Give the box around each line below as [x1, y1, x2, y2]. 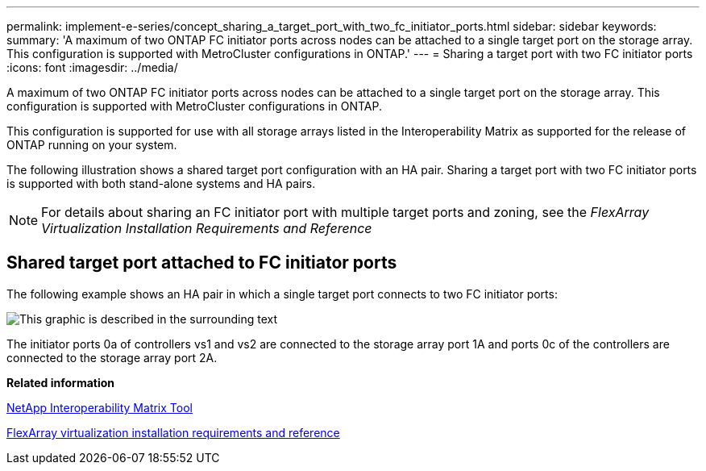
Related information [6, 375, 115, 390]
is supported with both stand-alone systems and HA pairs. [6, 177, 316, 190]
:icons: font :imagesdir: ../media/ [6, 60, 178, 74]
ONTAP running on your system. [6, 138, 177, 152]
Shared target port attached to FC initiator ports [6, 252, 397, 273]
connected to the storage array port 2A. [6, 350, 218, 365]
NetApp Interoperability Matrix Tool [6, 400, 193, 415]
